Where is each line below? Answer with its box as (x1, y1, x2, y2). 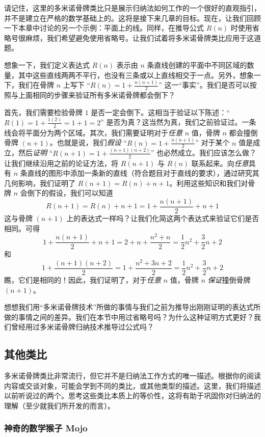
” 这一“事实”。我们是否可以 (158, 79, 250, 90)
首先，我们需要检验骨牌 (4, 106, 83, 117)
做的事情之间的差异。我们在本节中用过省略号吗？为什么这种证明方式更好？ (4, 311, 254, 322)
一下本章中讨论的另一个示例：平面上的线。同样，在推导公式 (4, 22, 204, 33)
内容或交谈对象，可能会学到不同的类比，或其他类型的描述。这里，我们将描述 (4, 380, 261, 391)
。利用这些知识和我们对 (169, 177, 248, 188)
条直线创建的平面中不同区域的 (147, 59, 247, 70)
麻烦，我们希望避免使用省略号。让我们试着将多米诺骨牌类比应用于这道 (25, 32, 261, 43)
